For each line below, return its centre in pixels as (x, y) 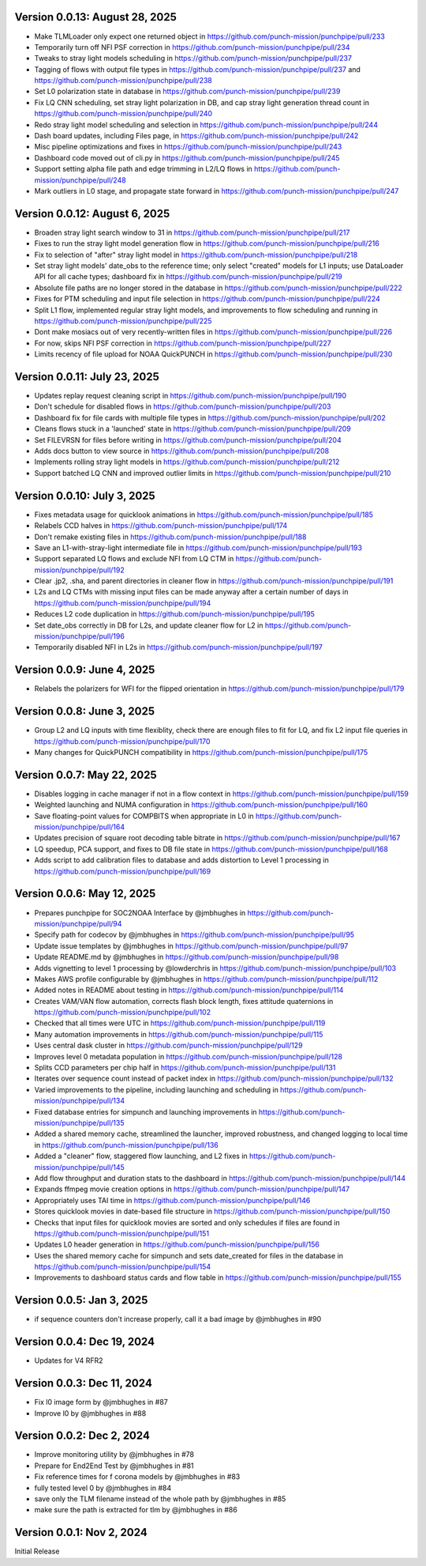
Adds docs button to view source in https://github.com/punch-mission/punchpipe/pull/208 (182, 451)
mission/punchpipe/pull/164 (80, 827)
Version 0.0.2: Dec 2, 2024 (82, 1436)
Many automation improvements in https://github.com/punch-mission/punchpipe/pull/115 (179, 1034)
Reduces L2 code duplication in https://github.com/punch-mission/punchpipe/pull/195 (174, 614)
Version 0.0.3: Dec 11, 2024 (84, 1383)
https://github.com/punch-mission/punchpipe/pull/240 (123, 114)
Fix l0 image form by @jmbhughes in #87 (101, 1402)
